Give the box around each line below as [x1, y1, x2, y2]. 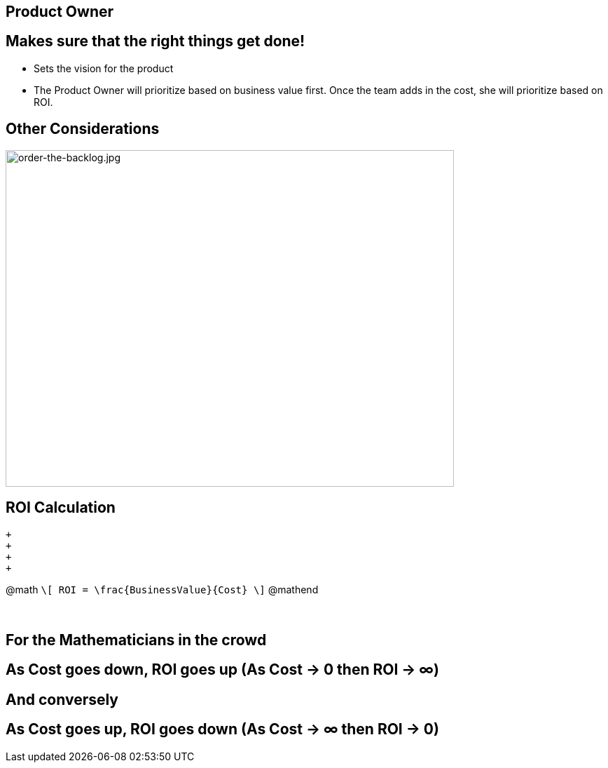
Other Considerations [6, 120, 160, 138]
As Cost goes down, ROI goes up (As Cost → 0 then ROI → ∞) [6, 661, 439, 679]
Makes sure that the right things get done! [6, 32, 305, 50]
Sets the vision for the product [34, 62, 174, 74]
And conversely [6, 690, 119, 708]
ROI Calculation [6, 499, 116, 517]
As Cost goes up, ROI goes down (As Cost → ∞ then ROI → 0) [6, 720, 439, 739]
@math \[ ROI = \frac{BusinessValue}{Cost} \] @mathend [6, 583, 319, 595]
